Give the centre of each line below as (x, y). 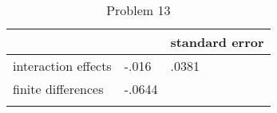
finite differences (58, 89)
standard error (217, 42)
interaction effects (62, 66)
